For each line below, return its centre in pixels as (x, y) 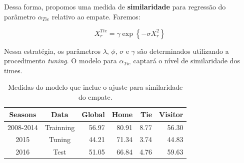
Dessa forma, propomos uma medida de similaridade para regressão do (115, 6)
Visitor (171, 114)
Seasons (23, 114)
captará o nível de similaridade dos (186, 61)
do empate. (95, 97)
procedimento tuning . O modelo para (60, 61)
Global (93, 114)
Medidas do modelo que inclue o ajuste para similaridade (95, 87)
